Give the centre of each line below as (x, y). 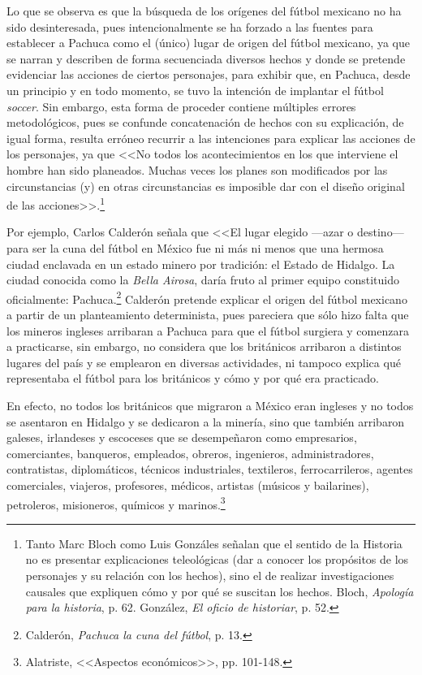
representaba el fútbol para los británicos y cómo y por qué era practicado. (193, 378)
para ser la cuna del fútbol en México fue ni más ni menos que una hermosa (195, 247)
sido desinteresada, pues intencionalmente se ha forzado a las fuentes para (190, 26)
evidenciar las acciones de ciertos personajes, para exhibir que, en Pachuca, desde (209, 74)
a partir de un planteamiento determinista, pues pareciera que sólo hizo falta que (208, 314)
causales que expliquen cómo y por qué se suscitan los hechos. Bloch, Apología (220, 591)
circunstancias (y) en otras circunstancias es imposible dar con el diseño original (206, 186)
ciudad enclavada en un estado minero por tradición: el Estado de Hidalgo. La (201, 264)
